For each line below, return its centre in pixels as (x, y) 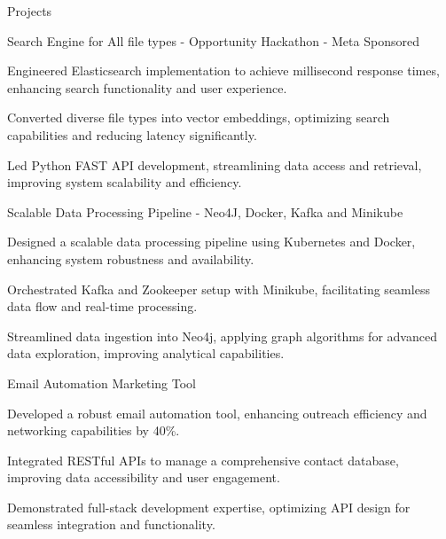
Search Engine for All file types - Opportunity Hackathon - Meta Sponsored (213, 40)
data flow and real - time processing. (102, 306)
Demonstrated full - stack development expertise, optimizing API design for (209, 507)
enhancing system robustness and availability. (131, 258)
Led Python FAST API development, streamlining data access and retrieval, (215, 164)
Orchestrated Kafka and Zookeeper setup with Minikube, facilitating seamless (219, 289)
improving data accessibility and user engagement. (144, 477)
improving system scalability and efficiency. (125, 182)
